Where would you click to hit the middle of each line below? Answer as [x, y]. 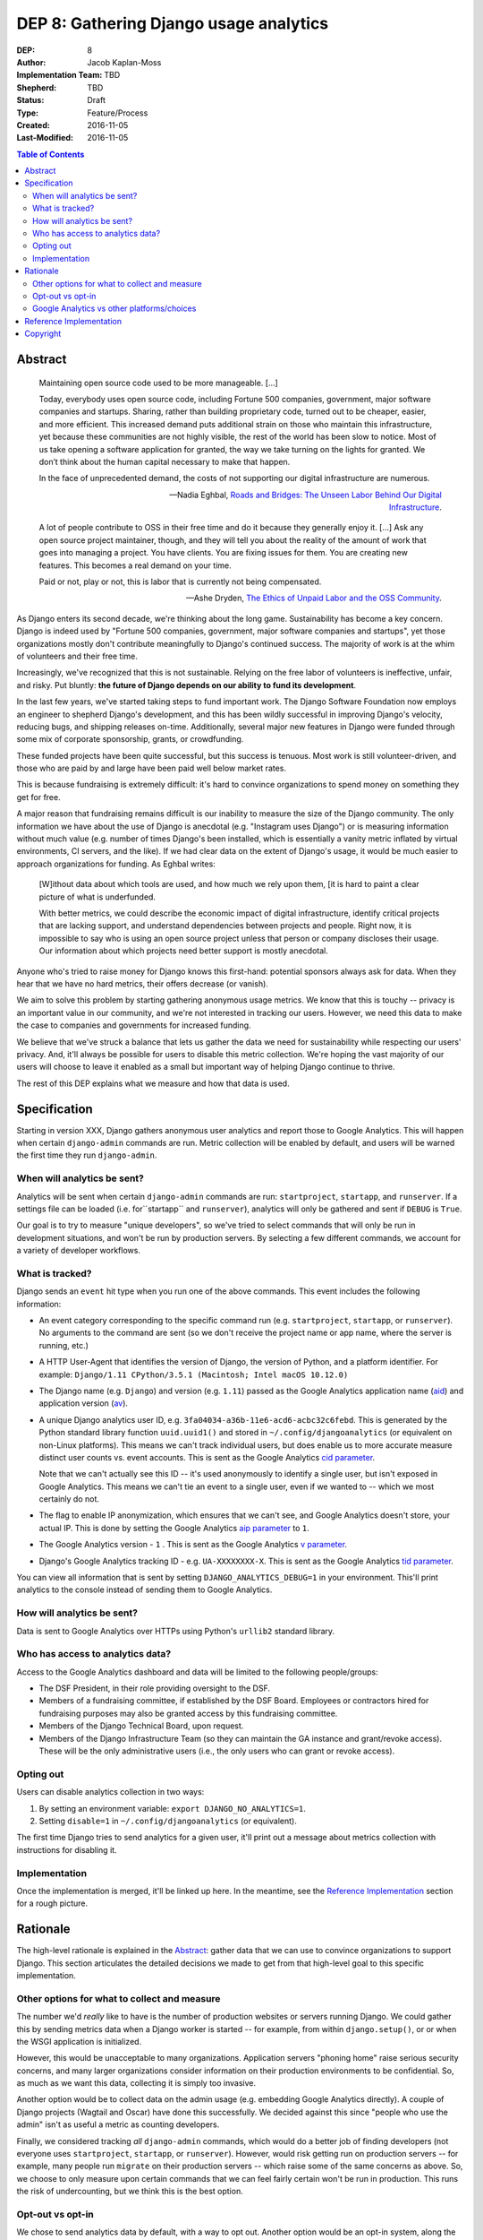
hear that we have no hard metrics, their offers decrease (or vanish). [142, 983]
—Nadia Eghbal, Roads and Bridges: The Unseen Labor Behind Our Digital [305, 495]
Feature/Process [118, 113]
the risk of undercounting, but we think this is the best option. [130, 2192]
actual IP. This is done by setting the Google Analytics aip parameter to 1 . [174, 1528]
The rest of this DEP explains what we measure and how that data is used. [153, 1083]
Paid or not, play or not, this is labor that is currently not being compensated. [180, 582]
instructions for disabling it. [67, 1849]
